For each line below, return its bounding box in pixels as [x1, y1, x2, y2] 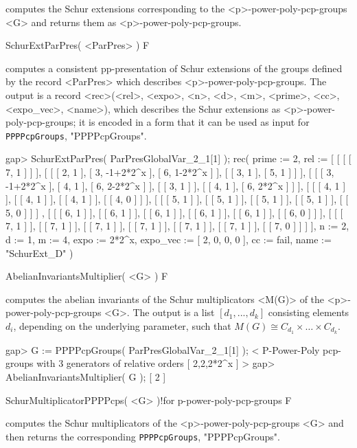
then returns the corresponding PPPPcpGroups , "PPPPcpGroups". [5, 429, 280, 443]
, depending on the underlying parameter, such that [13, 318, 231, 333]
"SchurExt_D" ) [5, 245, 73, 260]
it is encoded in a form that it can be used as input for [79, 115, 310, 129]
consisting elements [268, 305, 349, 320]
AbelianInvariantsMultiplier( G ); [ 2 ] [5, 369, 166, 383]
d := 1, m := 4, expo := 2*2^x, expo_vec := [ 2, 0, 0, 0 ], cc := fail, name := [5, 232, 332, 246]
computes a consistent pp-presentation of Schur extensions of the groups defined [5, 60, 343, 75]
